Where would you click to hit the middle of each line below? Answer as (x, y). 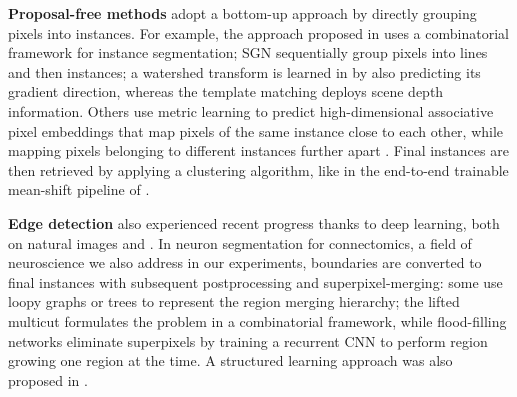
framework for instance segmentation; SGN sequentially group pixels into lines (248, 52)
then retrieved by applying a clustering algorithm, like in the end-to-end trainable (258, 169)
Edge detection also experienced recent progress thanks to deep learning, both (254, 222)
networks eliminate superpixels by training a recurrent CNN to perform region (248, 340)
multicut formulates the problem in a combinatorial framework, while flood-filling (257, 320)
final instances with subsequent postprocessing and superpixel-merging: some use (255, 281)
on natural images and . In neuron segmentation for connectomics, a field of (240, 242)
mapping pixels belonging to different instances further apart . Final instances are (258, 150)
